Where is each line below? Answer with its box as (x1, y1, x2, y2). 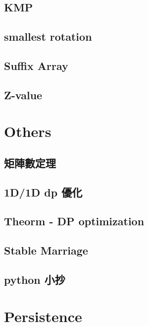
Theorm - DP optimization (4, 213, 145, 229)
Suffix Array (4, 58, 68, 73)
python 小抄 (4, 272, 65, 287)
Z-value (4, 87, 43, 102)
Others (4, 121, 51, 141)
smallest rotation (4, 29, 92, 44)
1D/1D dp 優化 (4, 184, 83, 199)
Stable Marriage (4, 243, 88, 258)
